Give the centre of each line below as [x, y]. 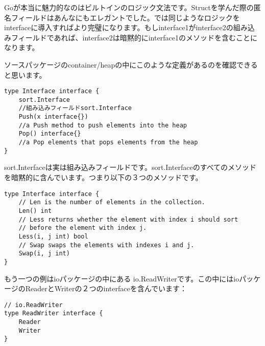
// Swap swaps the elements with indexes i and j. [106, 245]
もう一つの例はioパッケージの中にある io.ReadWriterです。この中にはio [122, 278]
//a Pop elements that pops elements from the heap [108, 143]
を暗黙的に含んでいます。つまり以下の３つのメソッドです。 [103, 177]
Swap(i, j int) [44, 254]
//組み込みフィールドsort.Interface [75, 108]
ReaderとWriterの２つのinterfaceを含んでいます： [106, 288]
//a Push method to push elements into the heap [103, 125]
